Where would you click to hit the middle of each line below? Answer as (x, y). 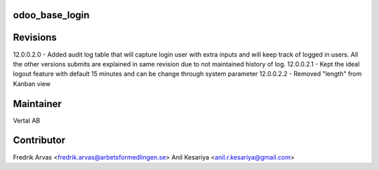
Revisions (35, 37)
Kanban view (32, 83)
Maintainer (38, 104)
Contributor (39, 140)
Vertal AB (27, 120)
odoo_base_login (51, 15)
